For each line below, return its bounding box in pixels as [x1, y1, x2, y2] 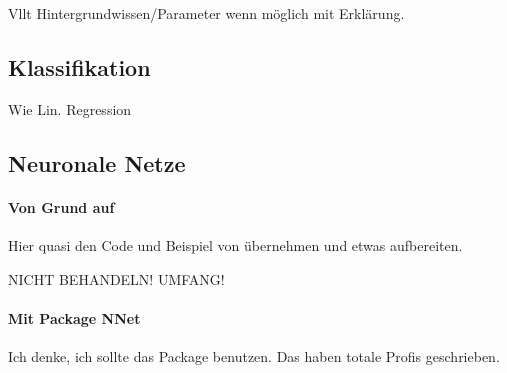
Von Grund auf [8, 196, 115, 217]
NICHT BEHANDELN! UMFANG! [8, 268, 225, 289]
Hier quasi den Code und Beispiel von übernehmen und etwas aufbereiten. [8, 234, 463, 255]
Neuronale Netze [8, 147, 186, 178]
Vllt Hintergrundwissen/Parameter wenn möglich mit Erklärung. [8, 3, 405, 23]
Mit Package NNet [8, 307, 141, 328]
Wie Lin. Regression [8, 98, 132, 119]
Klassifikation [8, 51, 151, 82]
